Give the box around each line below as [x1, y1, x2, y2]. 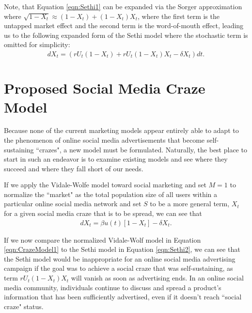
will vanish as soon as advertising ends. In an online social [71, 273, 244, 283]
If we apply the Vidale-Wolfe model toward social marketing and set [4, 180, 206, 190]
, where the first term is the [137, 11, 220, 21]
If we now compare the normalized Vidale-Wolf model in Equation [4, 234, 201, 245]
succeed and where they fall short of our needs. [4, 163, 143, 173]
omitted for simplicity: [4, 39, 70, 49]
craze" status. [4, 301, 44, 311]
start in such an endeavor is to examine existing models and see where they [4, 154, 228, 164]
